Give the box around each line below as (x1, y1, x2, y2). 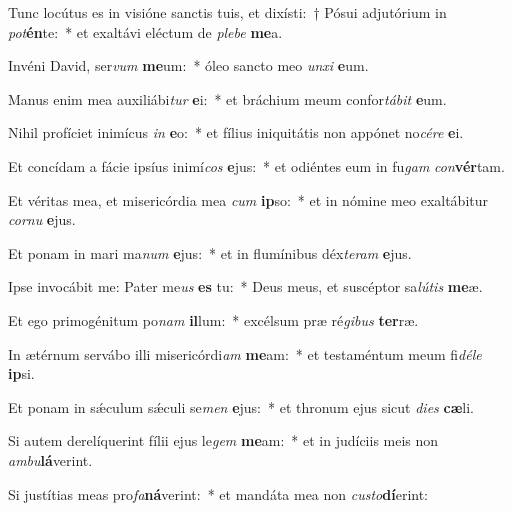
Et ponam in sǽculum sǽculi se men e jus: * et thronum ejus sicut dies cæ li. (8, 396, 474, 417)
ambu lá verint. (8, 449, 93, 470)
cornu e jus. (8, 209, 76, 230)
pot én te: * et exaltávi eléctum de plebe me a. (8, 21, 283, 42)
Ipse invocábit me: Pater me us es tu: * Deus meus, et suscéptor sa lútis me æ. (8, 276, 483, 297)
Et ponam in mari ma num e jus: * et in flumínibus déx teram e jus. (8, 242, 412, 263)
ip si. (8, 363, 35, 384)
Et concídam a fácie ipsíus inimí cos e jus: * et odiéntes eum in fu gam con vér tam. (8, 155, 505, 176)
